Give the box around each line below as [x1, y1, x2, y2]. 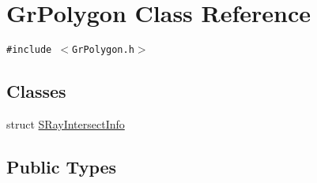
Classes [6, 79, 66, 103]
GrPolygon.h [72, 44, 134, 56]
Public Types [6, 154, 117, 178]
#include [6, 44, 52, 56]
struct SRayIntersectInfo [6, 115, 125, 132]
